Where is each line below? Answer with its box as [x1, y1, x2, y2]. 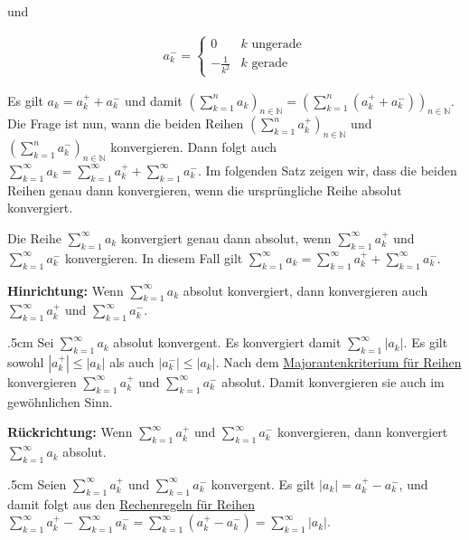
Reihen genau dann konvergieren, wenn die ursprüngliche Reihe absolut [7, 180, 402, 199]
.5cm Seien [7, 474, 67, 493]
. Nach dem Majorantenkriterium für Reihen [215, 352, 462, 371]
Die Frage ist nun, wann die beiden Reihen [7, 114, 244, 133]
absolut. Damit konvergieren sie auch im [221, 372, 445, 391]
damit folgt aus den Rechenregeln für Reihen [7, 494, 255, 513]
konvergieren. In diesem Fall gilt [64, 248, 243, 267]
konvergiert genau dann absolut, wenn [120, 228, 332, 247]
